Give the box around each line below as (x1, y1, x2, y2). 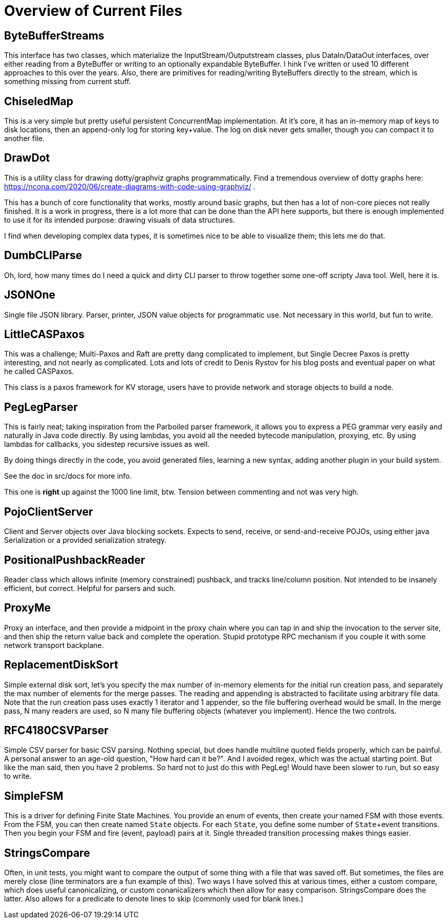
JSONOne (4, 288, 55, 302)
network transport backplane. (4, 640, 104, 650)
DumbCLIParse (4, 249, 82, 262)
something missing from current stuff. (4, 77, 131, 86)
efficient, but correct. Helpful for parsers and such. (4, 583, 176, 593)
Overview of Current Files (4, 2, 182, 19)
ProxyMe (4, 601, 51, 615)
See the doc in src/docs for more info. (4, 472, 132, 481)
